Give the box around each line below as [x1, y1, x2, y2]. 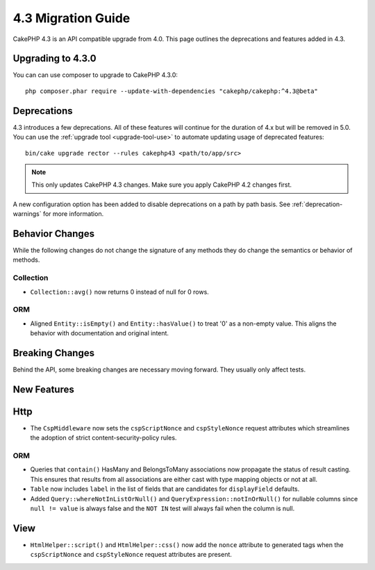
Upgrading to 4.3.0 [12, 53, 97, 65]
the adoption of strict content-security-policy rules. [30, 434, 177, 442]
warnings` [12, 210, 42, 218]
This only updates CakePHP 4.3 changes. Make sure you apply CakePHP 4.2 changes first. [31, 181, 292, 189]
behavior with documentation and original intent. [30, 329, 169, 337]
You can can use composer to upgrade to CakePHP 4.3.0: [12, 71, 178, 79]
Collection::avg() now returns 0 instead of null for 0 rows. [30, 287, 210, 296]
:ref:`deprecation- [292, 200, 343, 208]
